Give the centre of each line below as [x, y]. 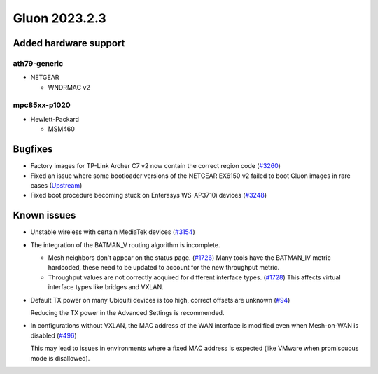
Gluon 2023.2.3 [59, 18]
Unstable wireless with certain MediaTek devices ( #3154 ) [113, 232]
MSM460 [61, 129]
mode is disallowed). [60, 358]
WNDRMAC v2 [69, 87]
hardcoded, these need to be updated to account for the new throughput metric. [164, 268]
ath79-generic [38, 63]
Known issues [44, 215]
